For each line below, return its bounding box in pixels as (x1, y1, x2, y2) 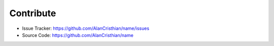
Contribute (9, 8, 56, 19)
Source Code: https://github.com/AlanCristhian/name (22, 32, 134, 38)
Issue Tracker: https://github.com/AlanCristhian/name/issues (22, 25, 150, 31)
